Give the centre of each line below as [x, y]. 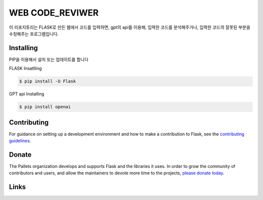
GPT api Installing [27, 94]
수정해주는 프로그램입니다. [34, 34]
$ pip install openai [45, 107]
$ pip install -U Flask [48, 81]
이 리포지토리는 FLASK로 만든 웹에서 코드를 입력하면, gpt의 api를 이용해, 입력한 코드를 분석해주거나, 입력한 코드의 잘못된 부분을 [130, 27]
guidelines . [20, 141]
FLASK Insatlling [26, 69]
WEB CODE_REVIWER [54, 13]
